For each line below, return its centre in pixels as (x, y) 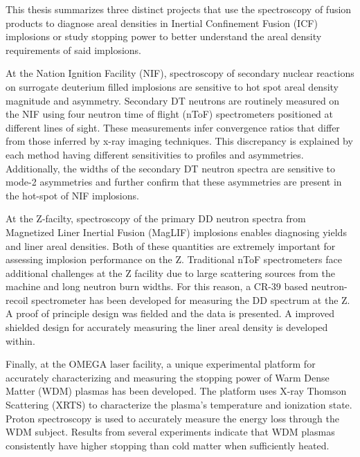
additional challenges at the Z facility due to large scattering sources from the (171, 272)
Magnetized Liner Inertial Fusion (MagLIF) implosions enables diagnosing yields (176, 232)
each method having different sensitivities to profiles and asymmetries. (155, 154)
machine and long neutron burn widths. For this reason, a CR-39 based (157, 286)
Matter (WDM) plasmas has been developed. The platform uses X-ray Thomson (176, 391)
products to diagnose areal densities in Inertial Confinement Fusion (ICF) (162, 23)
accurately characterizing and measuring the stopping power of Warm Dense (168, 377)
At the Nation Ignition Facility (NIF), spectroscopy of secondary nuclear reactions (180, 73)
